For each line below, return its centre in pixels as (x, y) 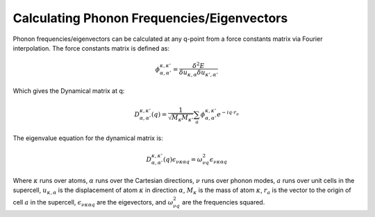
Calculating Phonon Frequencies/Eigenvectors (150, 18)
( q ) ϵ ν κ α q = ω (183, 160)
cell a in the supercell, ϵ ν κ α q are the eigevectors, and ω (93, 203)
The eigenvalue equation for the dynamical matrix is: (88, 138)
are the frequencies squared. (223, 202)
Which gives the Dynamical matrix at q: (69, 91)
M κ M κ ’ (182, 118)
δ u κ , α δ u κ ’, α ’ (198, 73)
